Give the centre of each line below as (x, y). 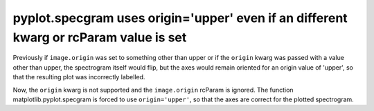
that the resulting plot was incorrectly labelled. (79, 77)
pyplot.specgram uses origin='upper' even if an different (180, 18)
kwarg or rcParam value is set (100, 37)
